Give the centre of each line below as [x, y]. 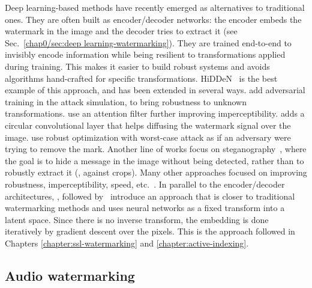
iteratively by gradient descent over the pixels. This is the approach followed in [150, 231]
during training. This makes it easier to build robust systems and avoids [137, 66]
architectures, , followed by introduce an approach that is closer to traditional [150, 196]
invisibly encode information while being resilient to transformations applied [145, 54]
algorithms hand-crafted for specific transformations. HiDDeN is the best [141, 78]
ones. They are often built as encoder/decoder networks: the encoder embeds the [153, 19]
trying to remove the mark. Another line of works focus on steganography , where [156, 149]
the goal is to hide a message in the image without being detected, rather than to [154, 160]
